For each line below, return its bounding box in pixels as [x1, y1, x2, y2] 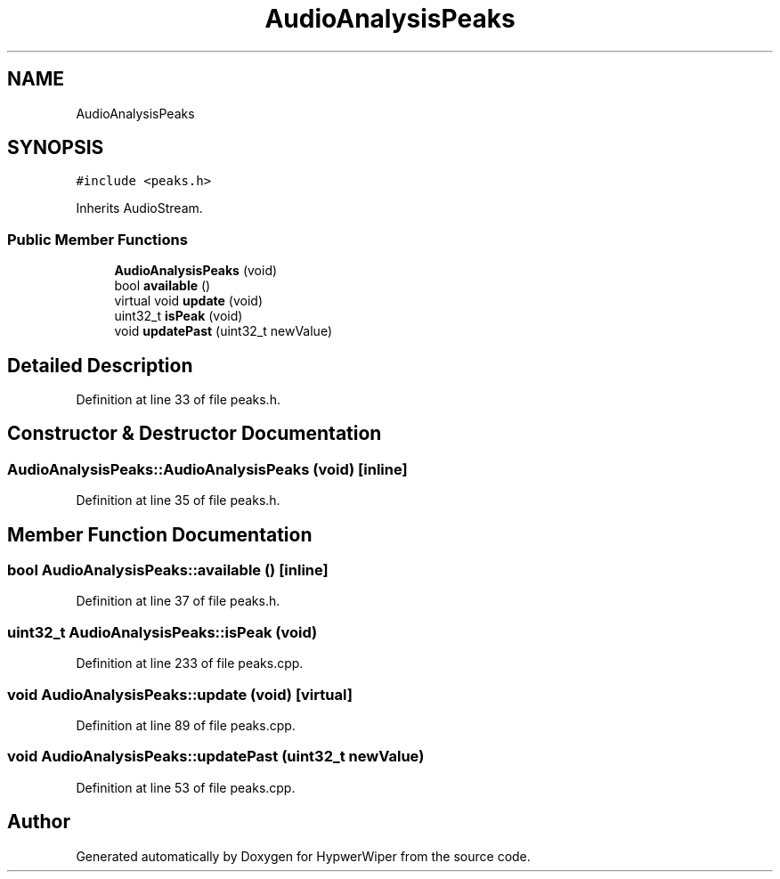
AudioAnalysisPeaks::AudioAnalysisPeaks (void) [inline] [7, 460, 408, 478]
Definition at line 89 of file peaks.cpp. [76, 717, 296, 733]
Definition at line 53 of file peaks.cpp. [76, 779, 296, 795]
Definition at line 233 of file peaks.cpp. [76, 655, 304, 671]
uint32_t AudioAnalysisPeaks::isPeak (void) [7, 623, 318, 641]
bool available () [114, 278, 211, 294]
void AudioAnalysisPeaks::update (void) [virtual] [7, 685, 353, 704]
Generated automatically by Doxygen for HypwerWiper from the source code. [76, 848, 531, 864]
